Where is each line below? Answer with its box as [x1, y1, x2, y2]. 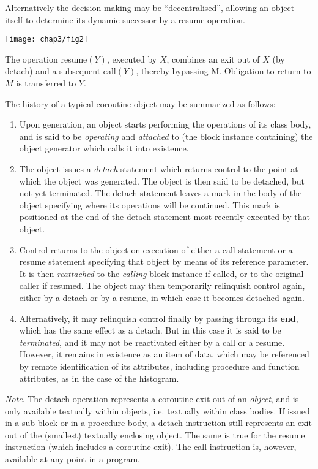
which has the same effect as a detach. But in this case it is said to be [19, 324, 281, 337]
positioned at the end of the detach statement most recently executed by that [19, 210, 310, 223]
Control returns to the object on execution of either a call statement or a [19, 243, 293, 256]
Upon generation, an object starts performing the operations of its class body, [19, 118, 311, 131]
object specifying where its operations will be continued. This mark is [19, 198, 280, 211]
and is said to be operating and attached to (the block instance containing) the [19, 129, 313, 142]
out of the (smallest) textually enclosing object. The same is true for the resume [5, 428, 305, 441]
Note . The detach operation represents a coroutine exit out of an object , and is [5, 392, 299, 405]
